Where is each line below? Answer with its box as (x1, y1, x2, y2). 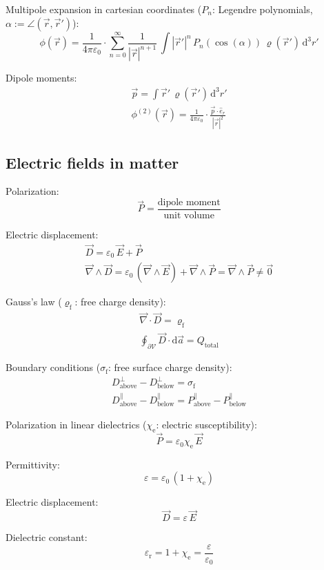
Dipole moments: (6, 70, 77, 85)
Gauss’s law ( (6, 294, 62, 309)
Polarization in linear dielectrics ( (6, 417, 147, 432)
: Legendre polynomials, (212, 2, 313, 16)
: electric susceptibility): (156, 417, 257, 432)
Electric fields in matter (6, 151, 179, 173)
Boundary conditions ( (6, 360, 101, 374)
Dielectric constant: (6, 530, 88, 544)
